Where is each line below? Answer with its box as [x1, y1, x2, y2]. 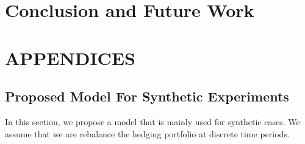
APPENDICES [5, 45, 135, 70]
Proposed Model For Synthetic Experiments [5, 87, 289, 106]
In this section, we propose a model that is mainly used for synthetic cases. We [5, 115, 300, 128]
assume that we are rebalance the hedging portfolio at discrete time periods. [5, 127, 290, 140]
